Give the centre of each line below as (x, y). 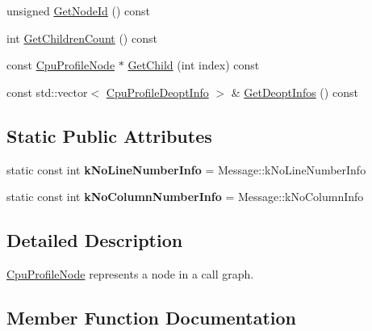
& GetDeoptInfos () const (295, 92)
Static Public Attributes (109, 135)
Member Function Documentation (152, 317)
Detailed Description (95, 240)
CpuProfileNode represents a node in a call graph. (130, 273)
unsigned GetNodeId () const (78, 10)
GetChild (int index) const (194, 65)
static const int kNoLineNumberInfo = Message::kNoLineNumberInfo (186, 169)
